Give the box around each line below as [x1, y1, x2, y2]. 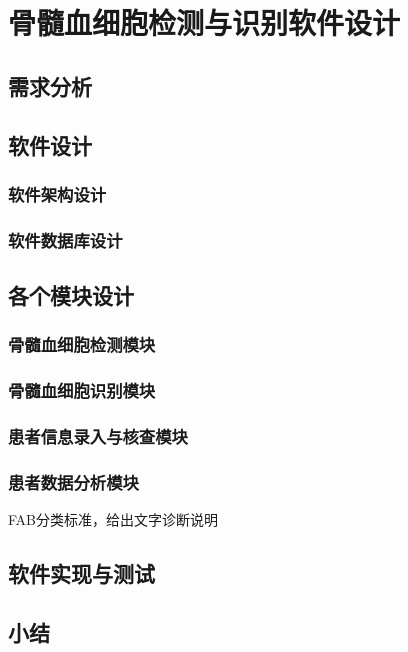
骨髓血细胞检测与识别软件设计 [8, 2, 401, 43]
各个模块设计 [8, 280, 134, 311]
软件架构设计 [8, 181, 107, 206]
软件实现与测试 [8, 558, 155, 589]
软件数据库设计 [8, 227, 123, 252]
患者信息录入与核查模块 [8, 424, 188, 449]
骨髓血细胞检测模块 [8, 332, 156, 357]
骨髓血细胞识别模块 [8, 378, 156, 403]
